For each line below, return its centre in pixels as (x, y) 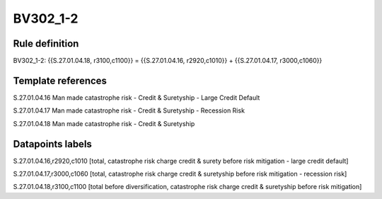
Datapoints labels (52, 144)
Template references (60, 80)
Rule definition (46, 44)
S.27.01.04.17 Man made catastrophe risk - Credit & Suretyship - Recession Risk (129, 110)
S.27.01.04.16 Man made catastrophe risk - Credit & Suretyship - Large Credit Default (137, 97)
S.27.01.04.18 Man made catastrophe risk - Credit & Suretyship (104, 123)
